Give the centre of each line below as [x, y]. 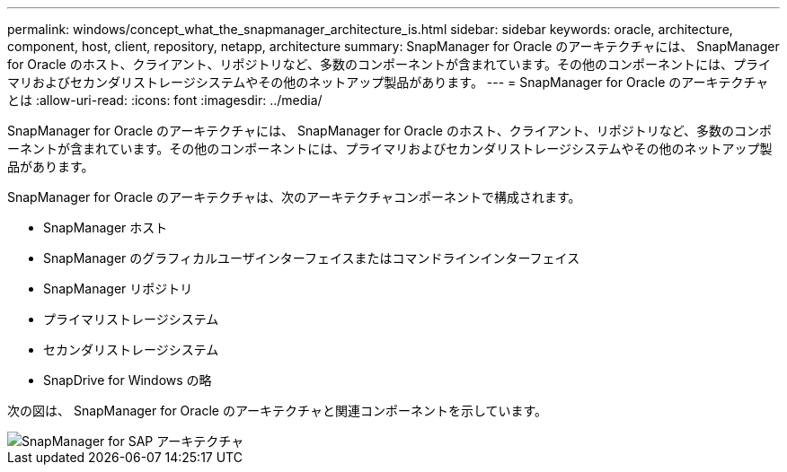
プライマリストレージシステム [131, 319]
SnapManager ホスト [106, 227]
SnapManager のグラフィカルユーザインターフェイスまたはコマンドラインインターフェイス [312, 258]
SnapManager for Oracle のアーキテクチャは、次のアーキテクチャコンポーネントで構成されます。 [294, 197]
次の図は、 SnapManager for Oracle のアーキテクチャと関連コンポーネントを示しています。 [278, 411]
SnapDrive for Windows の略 [128, 380]
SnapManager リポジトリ [118, 288]
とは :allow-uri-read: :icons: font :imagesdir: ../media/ [165, 100]
